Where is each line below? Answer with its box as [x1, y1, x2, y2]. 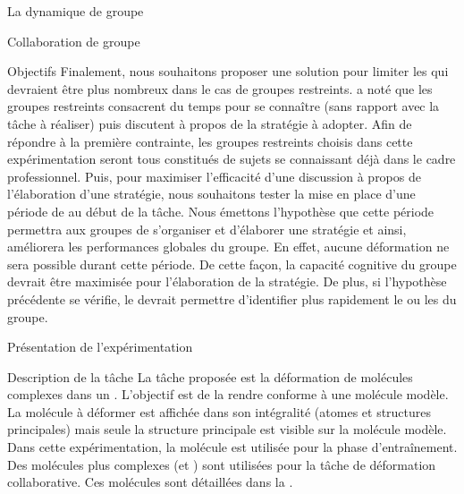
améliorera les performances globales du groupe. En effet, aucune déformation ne [7, 237, 450, 256]
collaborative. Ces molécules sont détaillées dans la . [7, 473, 293, 491]
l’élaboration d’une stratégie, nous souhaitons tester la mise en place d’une [7, 184, 416, 203]
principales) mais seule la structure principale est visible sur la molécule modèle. [7, 420, 447, 439]
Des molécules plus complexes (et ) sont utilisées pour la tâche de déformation [7, 455, 436, 473]
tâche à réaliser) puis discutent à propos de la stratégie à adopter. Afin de [7, 114, 412, 132]
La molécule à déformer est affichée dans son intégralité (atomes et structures [7, 402, 432, 421]
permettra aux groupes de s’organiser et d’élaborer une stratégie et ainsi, [7, 219, 407, 238]
